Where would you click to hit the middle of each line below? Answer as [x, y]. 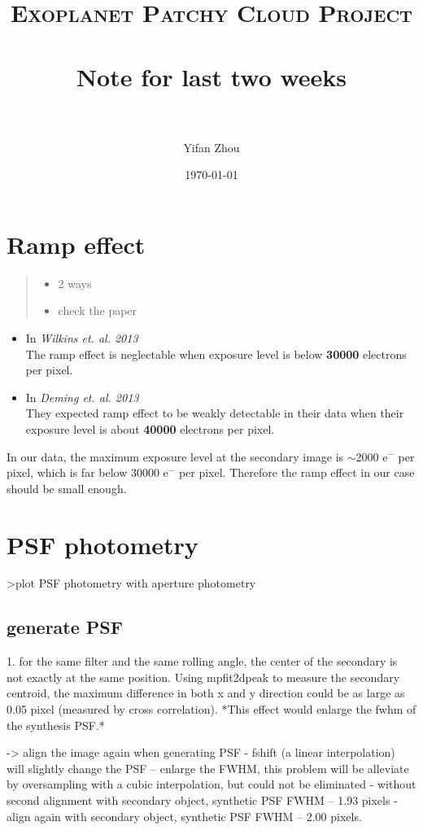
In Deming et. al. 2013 [82, 397]
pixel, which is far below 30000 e [87, 472]
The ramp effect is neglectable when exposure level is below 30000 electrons [216, 354]
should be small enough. [67, 488]
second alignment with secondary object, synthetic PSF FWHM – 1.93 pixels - [202, 800]
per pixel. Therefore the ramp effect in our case [297, 472]
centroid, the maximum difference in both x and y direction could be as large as [206, 693]
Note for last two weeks [211, 76]
